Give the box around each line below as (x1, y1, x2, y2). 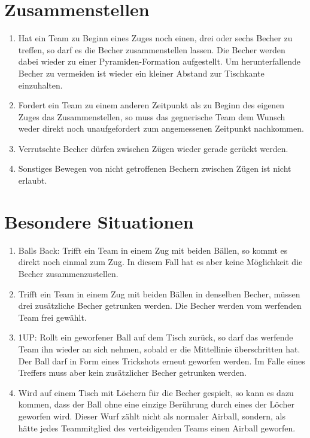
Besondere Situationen (4, 209, 194, 233)
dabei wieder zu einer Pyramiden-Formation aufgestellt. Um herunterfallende (18, 55, 301, 68)
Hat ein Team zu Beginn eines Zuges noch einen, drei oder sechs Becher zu (18, 32, 293, 44)
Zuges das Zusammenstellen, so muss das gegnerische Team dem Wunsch (18, 110, 285, 123)
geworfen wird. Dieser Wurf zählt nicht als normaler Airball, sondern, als (18, 409, 285, 422)
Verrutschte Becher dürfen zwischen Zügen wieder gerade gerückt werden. (18, 142, 288, 154)
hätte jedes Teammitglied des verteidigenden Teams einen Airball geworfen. (18, 421, 296, 434)
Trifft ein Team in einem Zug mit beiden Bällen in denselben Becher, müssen (18, 287, 300, 300)
